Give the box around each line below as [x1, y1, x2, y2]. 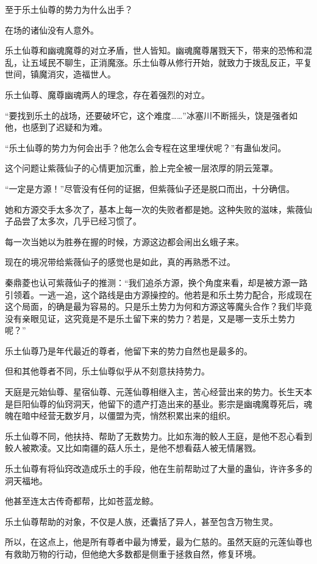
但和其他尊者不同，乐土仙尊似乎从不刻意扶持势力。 [5, 365, 210, 377]
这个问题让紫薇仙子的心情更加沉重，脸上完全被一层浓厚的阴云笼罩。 [5, 162, 278, 174]
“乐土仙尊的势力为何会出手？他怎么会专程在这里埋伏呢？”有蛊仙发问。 [5, 141, 287, 154]
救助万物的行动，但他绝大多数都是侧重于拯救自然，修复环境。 [13, 548, 261, 560]
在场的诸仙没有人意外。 [5, 23, 99, 36]
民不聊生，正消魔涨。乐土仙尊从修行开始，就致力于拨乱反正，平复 [47, 55, 312, 68]
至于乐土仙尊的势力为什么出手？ [5, 3, 133, 15]
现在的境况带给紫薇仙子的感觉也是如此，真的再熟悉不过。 [5, 255, 235, 268]
